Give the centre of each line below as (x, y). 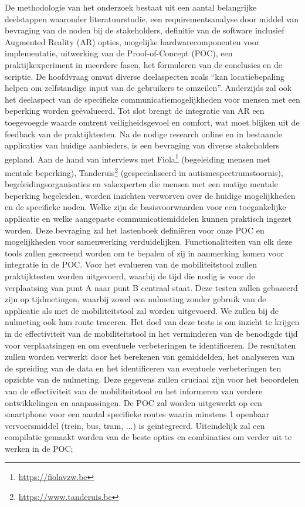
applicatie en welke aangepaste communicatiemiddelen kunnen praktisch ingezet (148, 218)
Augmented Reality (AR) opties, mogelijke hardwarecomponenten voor (132, 41)
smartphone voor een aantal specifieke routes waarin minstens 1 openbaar (137, 414)
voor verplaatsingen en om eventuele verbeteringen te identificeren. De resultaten (150, 345)
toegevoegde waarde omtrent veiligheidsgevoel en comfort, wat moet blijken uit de (152, 122)
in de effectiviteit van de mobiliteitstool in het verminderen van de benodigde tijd (151, 333)
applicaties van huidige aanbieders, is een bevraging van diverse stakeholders (142, 145)
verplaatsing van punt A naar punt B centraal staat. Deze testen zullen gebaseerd (151, 287)
